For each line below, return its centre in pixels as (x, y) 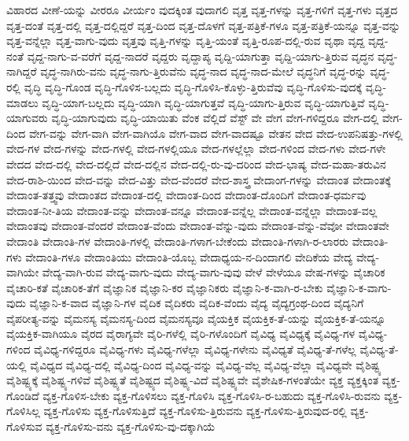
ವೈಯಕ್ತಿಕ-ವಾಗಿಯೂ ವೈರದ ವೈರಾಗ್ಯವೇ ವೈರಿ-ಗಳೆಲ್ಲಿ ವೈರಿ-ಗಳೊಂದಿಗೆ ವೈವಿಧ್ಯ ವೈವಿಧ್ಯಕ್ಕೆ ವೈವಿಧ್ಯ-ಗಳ (181, 334)
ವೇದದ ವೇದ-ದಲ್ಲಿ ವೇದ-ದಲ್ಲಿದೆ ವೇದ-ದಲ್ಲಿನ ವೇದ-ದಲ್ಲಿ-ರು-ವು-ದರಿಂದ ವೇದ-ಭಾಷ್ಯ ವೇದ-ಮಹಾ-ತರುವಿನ (196, 163)
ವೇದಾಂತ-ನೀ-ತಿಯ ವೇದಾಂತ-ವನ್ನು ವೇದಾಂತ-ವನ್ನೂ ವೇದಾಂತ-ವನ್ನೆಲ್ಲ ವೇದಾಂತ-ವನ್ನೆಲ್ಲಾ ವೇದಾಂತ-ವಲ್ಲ (192, 210)
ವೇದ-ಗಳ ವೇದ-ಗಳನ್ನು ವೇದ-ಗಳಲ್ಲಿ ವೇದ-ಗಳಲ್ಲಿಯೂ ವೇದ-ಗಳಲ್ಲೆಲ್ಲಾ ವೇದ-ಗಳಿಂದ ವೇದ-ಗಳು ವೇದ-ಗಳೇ (196, 148)
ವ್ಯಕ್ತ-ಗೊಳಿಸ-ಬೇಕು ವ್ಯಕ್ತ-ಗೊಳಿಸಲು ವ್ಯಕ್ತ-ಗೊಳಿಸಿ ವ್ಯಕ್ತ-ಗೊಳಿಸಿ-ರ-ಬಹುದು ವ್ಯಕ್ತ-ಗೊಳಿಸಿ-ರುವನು (212, 395)
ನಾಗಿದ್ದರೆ (22, 71)
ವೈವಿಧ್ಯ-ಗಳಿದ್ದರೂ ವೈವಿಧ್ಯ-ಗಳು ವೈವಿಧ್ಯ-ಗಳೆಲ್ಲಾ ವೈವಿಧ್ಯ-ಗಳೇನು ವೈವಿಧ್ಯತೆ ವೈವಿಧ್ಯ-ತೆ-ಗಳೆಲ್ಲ (195, 349)
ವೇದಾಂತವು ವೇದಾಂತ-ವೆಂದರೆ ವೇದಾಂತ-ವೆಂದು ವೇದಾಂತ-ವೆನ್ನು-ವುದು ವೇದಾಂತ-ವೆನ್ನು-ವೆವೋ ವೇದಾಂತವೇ (198, 226)
